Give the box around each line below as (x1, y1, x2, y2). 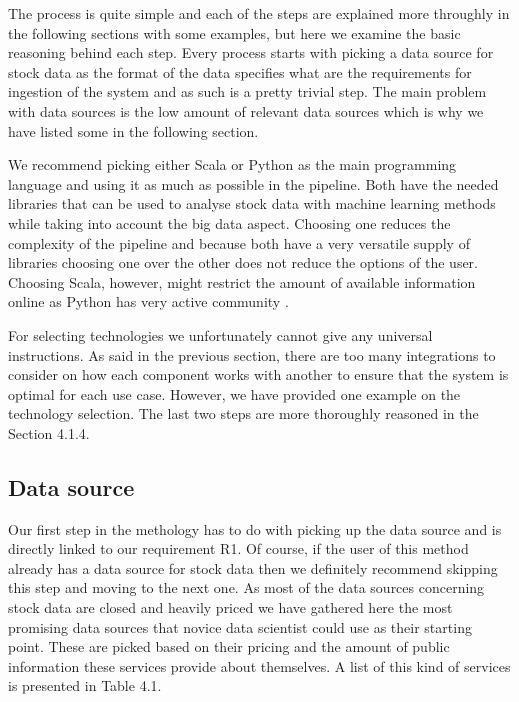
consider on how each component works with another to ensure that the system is (8, 364, 509, 385)
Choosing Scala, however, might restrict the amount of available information (8, 271, 476, 292)
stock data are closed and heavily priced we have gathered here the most (8, 597, 453, 618)
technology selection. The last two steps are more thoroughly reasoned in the (8, 403, 479, 424)
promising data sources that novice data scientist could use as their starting (8, 616, 472, 637)
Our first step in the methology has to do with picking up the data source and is (8, 518, 502, 539)
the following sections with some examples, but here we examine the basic (8, 22, 461, 43)
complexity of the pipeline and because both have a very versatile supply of (8, 232, 470, 253)
